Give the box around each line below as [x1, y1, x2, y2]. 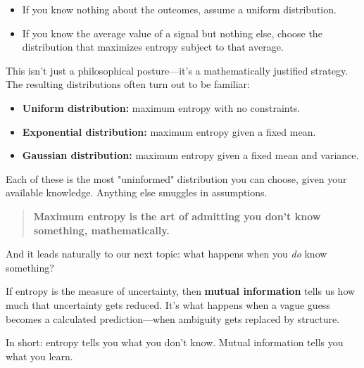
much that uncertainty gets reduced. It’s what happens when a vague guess [6, 297, 330, 312]
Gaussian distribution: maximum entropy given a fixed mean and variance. [22, 148, 359, 163]
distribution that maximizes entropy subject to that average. [22, 39, 284, 54]
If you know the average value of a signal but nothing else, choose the [22, 25, 322, 40]
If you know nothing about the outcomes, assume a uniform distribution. [22, 2, 337, 16]
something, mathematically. [33, 222, 170, 237]
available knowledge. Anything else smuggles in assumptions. [6, 185, 268, 200]
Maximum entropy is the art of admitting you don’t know [33, 208, 321, 223]
